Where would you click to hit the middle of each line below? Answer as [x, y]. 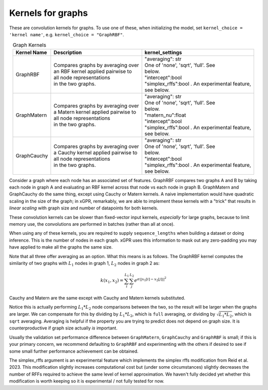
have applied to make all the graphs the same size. [61, 247]
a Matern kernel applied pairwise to [95, 112]
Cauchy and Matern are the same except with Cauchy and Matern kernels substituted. [97, 298]
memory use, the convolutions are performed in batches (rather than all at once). [92, 224]
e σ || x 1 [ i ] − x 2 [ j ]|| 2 [150, 280]
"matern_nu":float [165, 115]
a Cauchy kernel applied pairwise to [96, 152]
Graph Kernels [30, 45]
